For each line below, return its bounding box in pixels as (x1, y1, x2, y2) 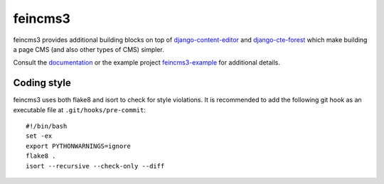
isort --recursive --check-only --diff (26, 162, 165, 170)
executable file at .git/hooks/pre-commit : (13, 105, 146, 114)
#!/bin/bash (26, 122, 68, 131)
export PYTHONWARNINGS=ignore (26, 142, 132, 150)
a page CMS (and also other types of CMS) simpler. (13, 45, 164, 53)
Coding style (13, 77, 71, 89)
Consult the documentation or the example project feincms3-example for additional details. (13, 58, 281, 67)
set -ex (26, 132, 53, 140)
